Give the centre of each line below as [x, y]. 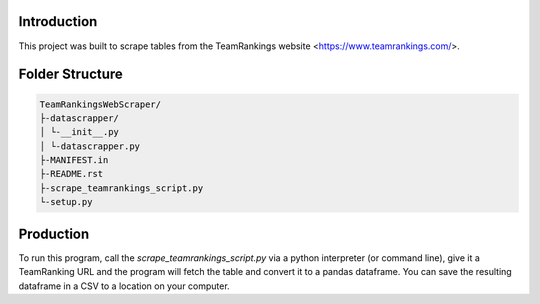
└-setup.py [66, 202]
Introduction [58, 21]
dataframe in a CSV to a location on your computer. [124, 286]
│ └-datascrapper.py [89, 146]
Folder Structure [71, 74]
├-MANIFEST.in [74, 160]
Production [54, 233]
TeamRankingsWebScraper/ [100, 104]
